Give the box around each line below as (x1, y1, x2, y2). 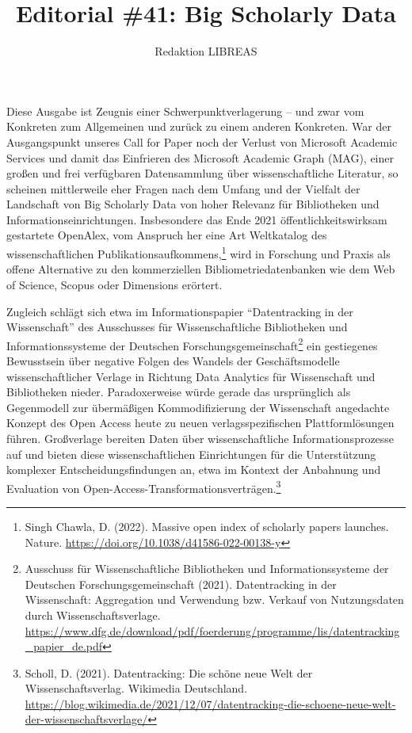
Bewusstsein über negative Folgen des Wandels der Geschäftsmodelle (6, 352, 340, 368)
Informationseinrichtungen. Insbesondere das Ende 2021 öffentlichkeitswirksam (6, 211, 387, 227)
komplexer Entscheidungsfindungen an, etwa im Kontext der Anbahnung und (6, 461, 381, 478)
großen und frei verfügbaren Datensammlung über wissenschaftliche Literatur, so (6, 165, 399, 181)
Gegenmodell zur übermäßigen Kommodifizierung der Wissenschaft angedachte (6, 399, 390, 415)
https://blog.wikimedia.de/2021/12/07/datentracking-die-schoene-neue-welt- (25, 695, 396, 712)
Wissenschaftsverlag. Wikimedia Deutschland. (25, 680, 248, 697)
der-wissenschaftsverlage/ (25, 711, 148, 727)
